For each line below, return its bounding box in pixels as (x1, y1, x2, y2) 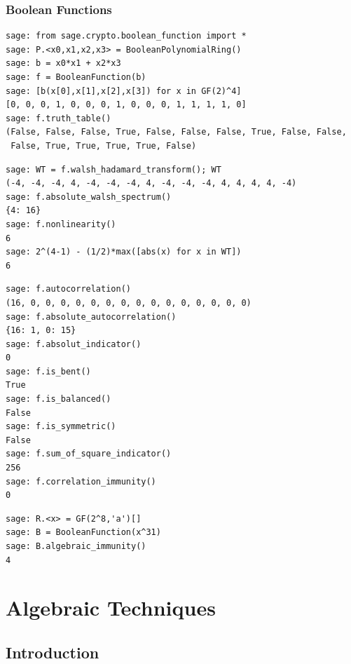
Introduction (6, 641, 99, 663)
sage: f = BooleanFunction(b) (6, 72, 146, 82)
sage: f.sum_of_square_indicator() (6, 449, 172, 459)
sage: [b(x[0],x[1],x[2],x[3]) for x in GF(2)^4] (6, 86, 242, 96)
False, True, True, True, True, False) (11, 140, 197, 151)
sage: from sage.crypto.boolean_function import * (6, 31, 247, 41)
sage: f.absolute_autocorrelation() (6, 311, 177, 322)
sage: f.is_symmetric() (6, 421, 116, 432)
